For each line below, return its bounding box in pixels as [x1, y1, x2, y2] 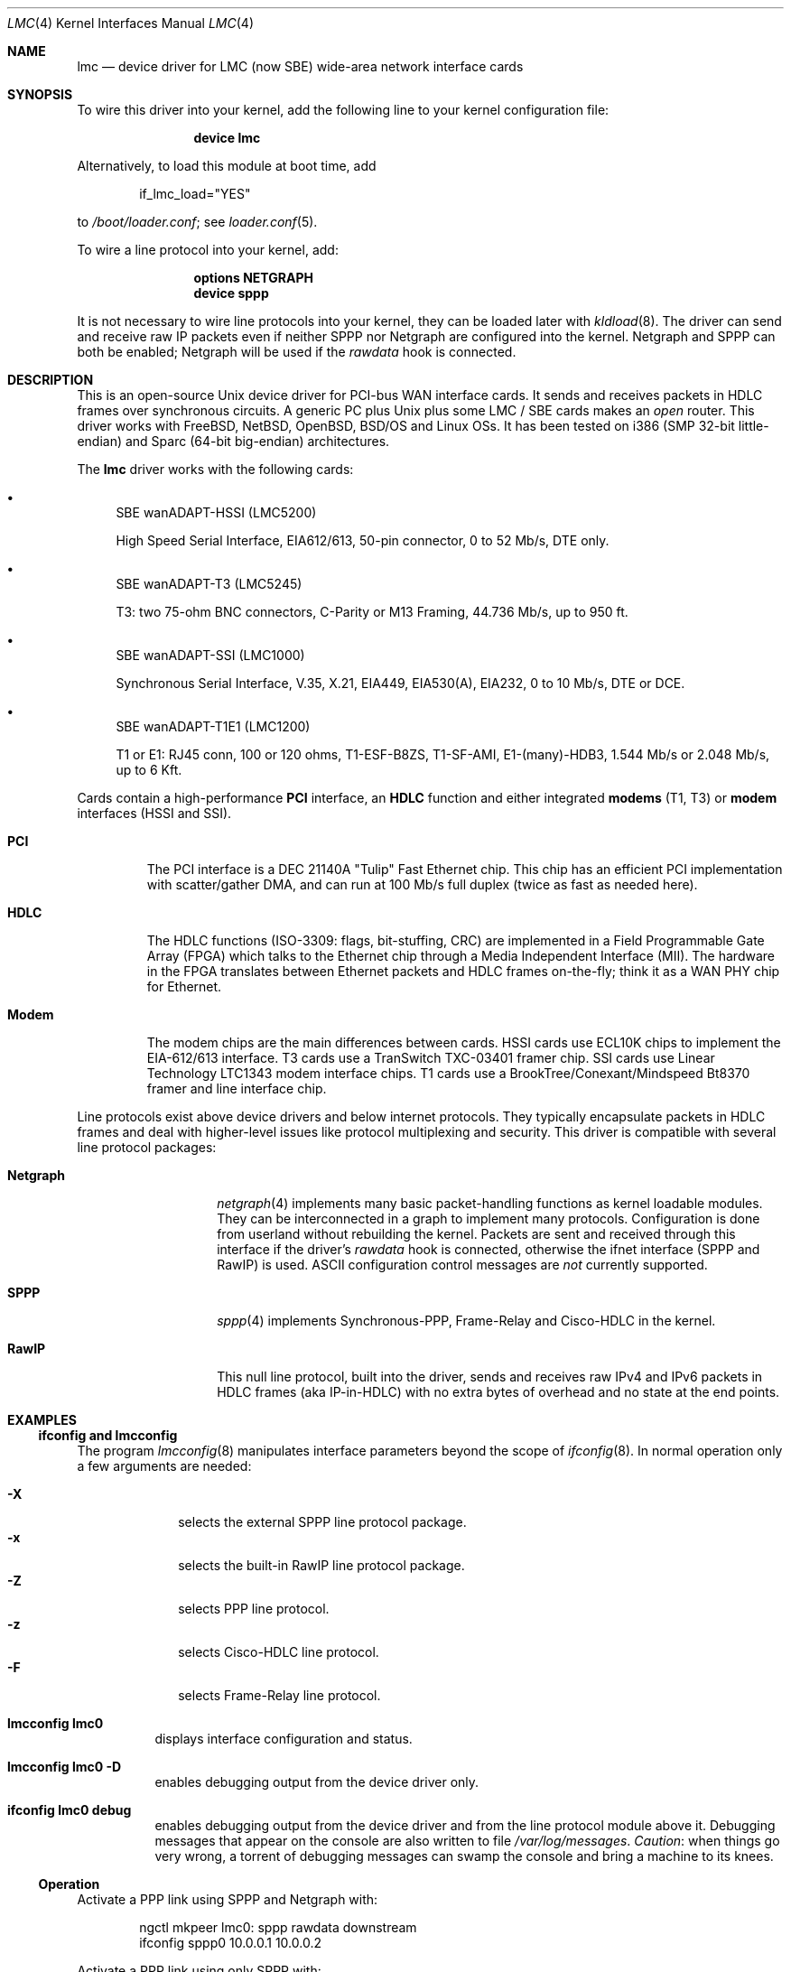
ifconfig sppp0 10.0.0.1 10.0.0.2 [139, 1935, 321, 1950]
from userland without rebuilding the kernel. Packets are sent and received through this [217, 1226, 736, 1242]
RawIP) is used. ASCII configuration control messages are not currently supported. [217, 1257, 708, 1272]
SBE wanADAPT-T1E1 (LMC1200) [116, 719, 311, 734]
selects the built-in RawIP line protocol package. [178, 1558, 465, 1573]
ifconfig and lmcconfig [38, 1428, 178, 1443]
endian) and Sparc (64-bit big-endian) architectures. [77, 433, 390, 449]
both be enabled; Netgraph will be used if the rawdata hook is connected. [77, 344, 516, 359]
